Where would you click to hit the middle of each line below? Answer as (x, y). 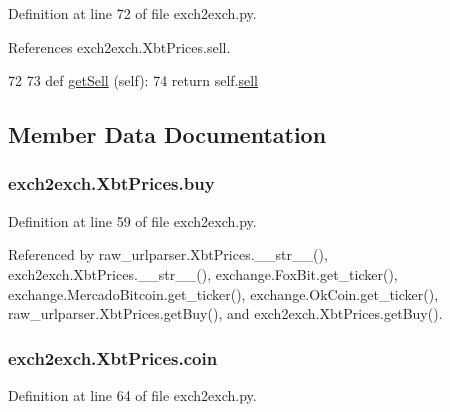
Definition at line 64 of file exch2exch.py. (132, 394)
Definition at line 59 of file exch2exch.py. (132, 220)
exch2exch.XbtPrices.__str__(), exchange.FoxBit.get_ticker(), (203, 273)
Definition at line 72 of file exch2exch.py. (132, 13)
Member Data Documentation (167, 134)
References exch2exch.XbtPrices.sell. (119, 46)
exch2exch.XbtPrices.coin (113, 357)
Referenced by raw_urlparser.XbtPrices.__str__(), (168, 254)
